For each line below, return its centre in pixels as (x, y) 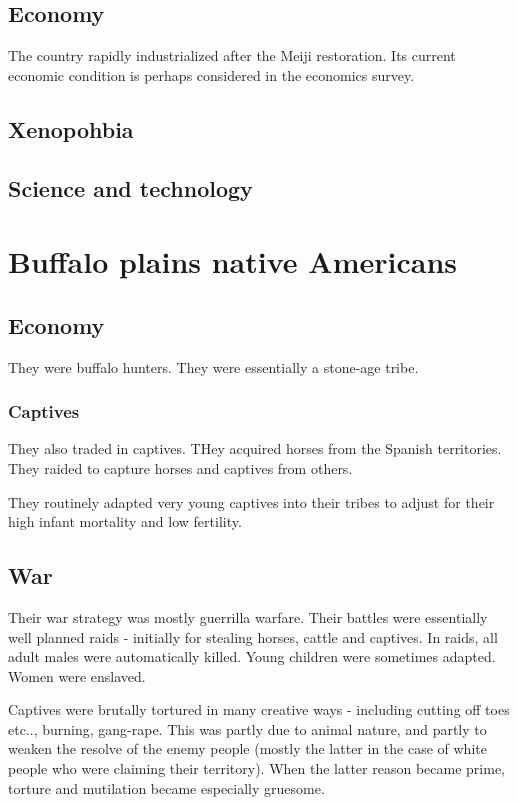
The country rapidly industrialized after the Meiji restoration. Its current (232, 55)
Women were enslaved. (77, 675)
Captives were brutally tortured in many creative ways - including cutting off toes (259, 709)
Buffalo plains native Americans (232, 261)
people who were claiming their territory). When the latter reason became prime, (256, 768)
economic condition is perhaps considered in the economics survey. (211, 74)
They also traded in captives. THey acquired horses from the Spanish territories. (255, 448)
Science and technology (130, 187)
